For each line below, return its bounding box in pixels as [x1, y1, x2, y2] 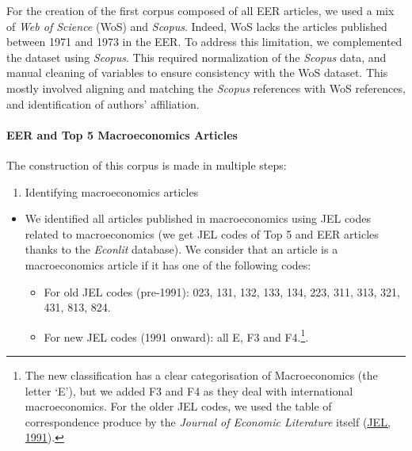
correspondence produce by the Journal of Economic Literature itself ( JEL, [25, 413, 391, 430]
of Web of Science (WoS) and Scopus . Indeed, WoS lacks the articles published [6, 17, 387, 34]
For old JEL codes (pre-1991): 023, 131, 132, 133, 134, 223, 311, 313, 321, [44, 283, 400, 300]
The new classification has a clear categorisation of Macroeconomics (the [25, 366, 378, 383]
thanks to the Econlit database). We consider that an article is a [25, 241, 338, 258]
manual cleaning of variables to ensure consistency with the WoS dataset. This [6, 64, 388, 81]
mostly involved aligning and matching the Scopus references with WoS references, [6, 79, 406, 96]
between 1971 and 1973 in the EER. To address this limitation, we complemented [6, 33, 402, 50]
